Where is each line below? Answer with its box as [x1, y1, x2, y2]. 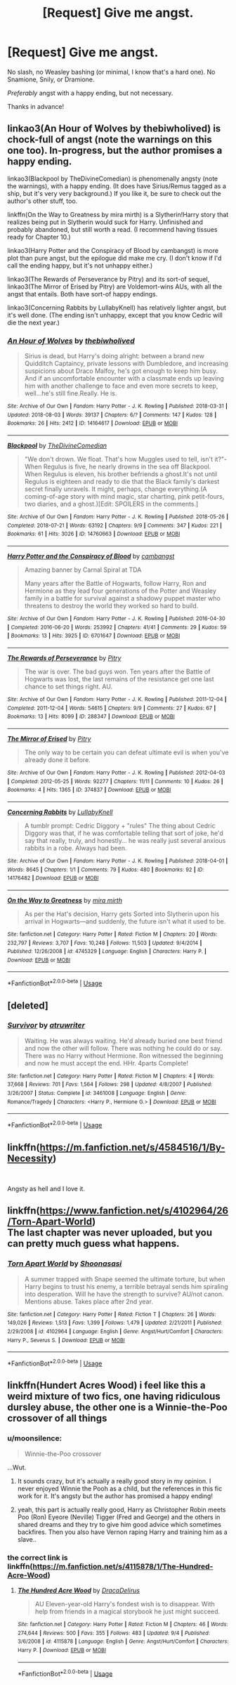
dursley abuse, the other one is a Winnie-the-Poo [7, 1401, 228, 1413]
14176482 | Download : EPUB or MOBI [7, 874, 99, 882]
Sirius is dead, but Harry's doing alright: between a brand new [24, 352, 205, 360]
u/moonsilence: [7, 1434, 62, 1443]
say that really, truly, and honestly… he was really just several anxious [24, 836, 226, 844]
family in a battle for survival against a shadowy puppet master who [24, 594, 221, 602]
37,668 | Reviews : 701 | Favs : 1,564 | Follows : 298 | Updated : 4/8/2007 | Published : [7, 1081, 213, 1088]
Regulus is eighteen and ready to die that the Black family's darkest [24, 478, 220, 486]
